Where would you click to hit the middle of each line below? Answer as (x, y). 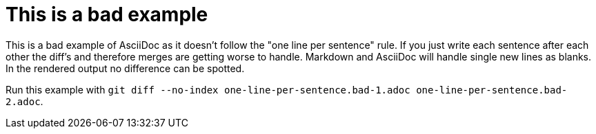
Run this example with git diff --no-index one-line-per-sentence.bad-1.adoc (208, 89)
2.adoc (23, 101)
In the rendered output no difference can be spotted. (125, 68)
